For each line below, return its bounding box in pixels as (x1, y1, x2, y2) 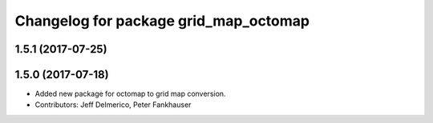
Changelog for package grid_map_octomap (14, 12, 310, 30)
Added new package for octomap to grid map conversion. (34, 89, 226, 99)
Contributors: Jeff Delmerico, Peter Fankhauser (34, 100, 192, 109)
